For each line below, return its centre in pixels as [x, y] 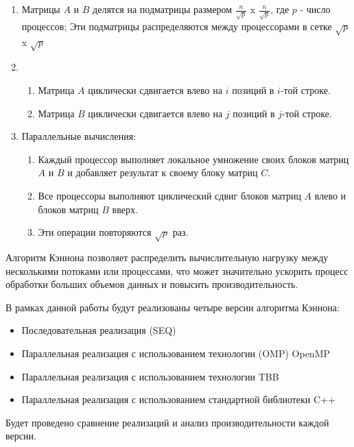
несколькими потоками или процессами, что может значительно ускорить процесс [177, 270]
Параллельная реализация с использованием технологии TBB [150, 376]
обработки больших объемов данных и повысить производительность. [152, 284]
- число [315, 9]
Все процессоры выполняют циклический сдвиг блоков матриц [169, 196]
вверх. [125, 209]
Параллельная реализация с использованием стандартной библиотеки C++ [178, 399]
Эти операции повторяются [95, 232]
